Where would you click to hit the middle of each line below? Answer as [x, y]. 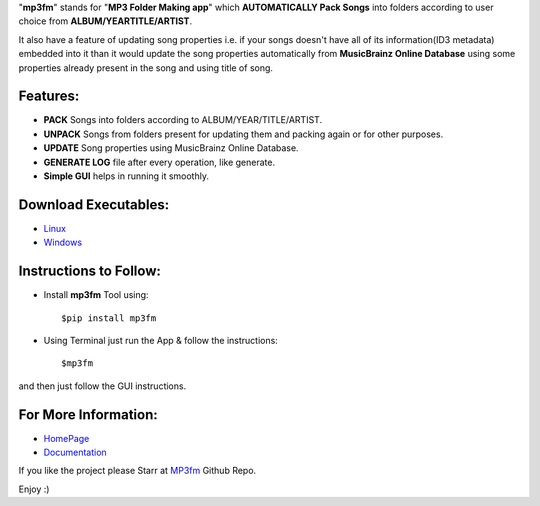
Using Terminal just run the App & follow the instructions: [161, 341]
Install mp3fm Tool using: [96, 295]
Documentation [75, 452]
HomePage [66, 438]
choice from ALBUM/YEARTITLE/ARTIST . [105, 21]
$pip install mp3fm [109, 318]
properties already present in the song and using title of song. [146, 67]
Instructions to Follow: [90, 271]
